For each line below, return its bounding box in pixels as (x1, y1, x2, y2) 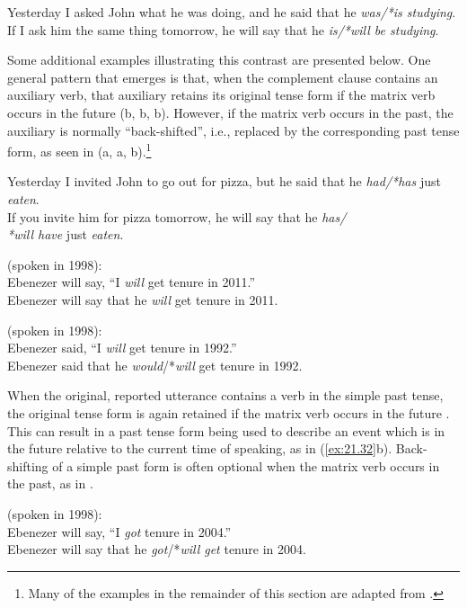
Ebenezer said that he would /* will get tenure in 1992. (7, 355, 303, 374)
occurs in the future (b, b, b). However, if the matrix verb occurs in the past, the (7, 103, 454, 121)
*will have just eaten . (7, 225, 124, 244)
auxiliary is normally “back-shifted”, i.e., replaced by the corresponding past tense (7, 121, 460, 139)
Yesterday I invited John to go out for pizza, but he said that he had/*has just (7, 172, 441, 191)
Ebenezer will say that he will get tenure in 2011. (7, 290, 278, 308)
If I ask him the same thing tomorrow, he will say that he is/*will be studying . (7, 20, 439, 39)
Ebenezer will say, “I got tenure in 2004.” (7, 522, 232, 541)
